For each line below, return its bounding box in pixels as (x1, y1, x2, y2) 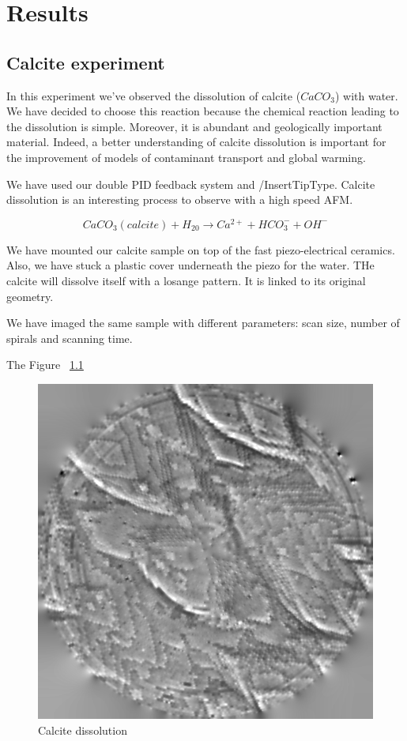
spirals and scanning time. (6, 329, 133, 346)
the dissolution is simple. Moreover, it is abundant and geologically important (6, 118, 383, 134)
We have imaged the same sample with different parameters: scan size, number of (6, 314, 400, 331)
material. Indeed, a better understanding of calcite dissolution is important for (6, 134, 386, 150)
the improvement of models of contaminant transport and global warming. (6, 149, 366, 165)
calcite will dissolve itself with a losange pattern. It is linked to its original (6, 273, 366, 288)
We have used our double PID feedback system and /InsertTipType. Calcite (6, 175, 375, 192)
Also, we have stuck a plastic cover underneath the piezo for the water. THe (6, 257, 375, 273)
